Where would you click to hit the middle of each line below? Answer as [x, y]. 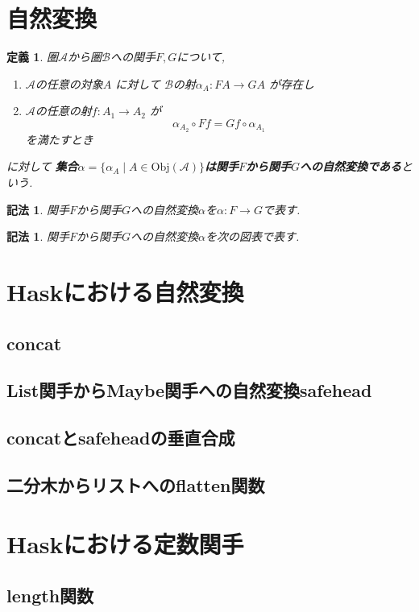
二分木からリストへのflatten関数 [136, 484]
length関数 [50, 595]
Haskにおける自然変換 [125, 291]
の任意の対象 [69, 83]
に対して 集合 [42, 166]
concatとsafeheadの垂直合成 [121, 438]
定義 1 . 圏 [32, 57]
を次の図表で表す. [252, 236]
